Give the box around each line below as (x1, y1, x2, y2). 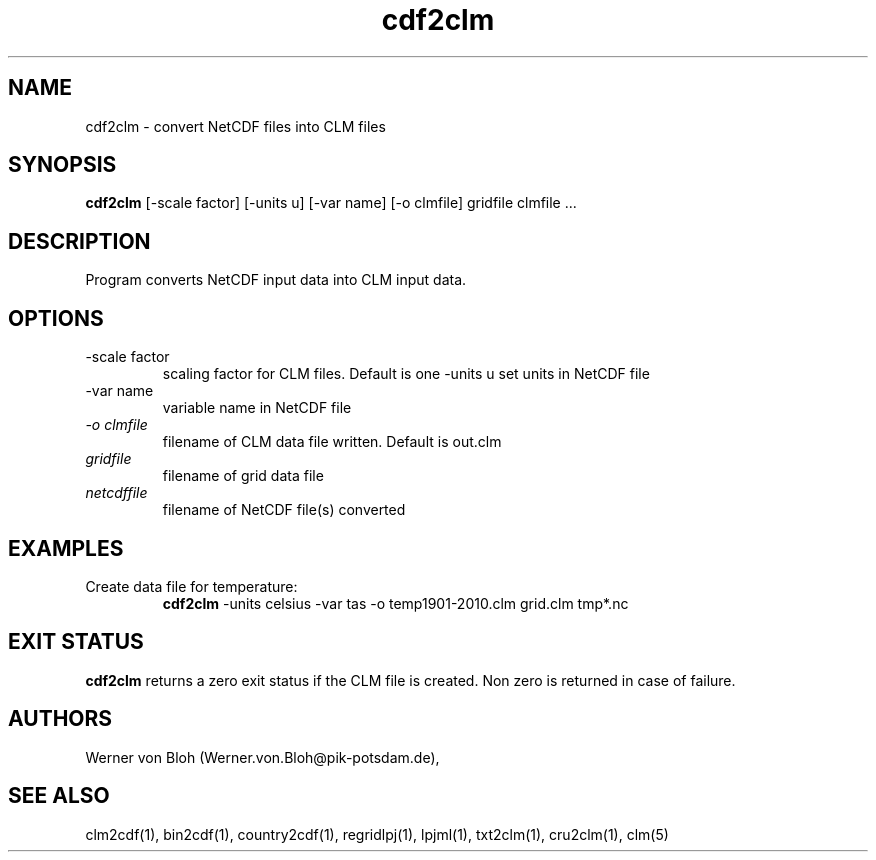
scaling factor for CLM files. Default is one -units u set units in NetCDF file (162, 365, 650, 383)
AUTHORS (8, 706, 113, 732)
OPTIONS (8, 305, 104, 331)
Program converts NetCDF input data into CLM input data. (85, 271, 467, 289)
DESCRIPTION (8, 228, 151, 254)
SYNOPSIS (8, 152, 117, 178)
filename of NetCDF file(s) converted (162, 501, 406, 519)
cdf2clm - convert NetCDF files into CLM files (85, 117, 386, 135)
